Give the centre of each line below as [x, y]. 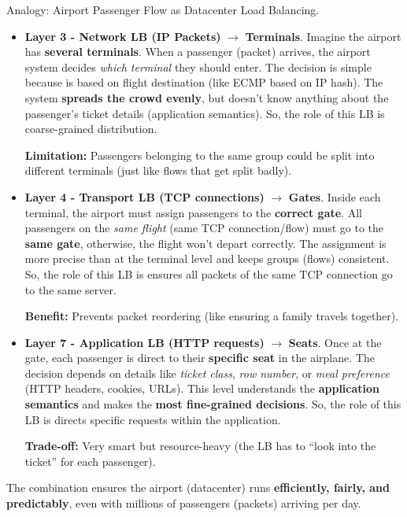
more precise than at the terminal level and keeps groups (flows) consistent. [207, 258]
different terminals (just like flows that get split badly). [158, 170]
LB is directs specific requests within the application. [153, 419]
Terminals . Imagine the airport [323, 36]
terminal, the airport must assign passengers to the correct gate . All [193, 212]
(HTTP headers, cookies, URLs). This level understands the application [202, 388]
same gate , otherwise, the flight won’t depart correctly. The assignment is [205, 243]
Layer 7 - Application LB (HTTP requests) [144, 342]
